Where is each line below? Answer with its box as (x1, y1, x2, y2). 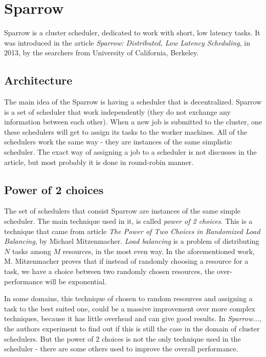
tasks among (12, 245, 51, 256)
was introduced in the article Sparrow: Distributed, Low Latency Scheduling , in (4, 37, 251, 48)
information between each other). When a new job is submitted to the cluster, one (4, 116, 262, 127)
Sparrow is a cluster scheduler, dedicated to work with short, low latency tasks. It (4, 27, 260, 38)
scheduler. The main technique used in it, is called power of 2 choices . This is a (4, 216, 253, 226)
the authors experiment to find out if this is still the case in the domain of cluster (4, 323, 260, 333)
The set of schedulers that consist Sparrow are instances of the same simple (4, 205, 240, 216)
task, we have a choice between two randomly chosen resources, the (4, 266, 215, 277)
